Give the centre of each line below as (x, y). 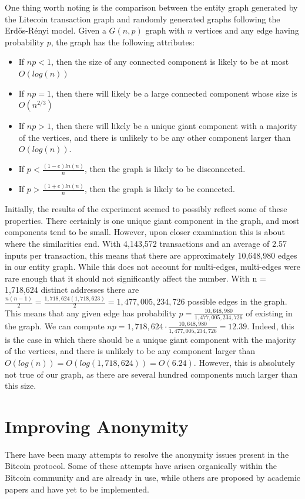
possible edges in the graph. (237, 301)
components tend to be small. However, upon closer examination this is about (145, 232)
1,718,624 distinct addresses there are (72, 290)
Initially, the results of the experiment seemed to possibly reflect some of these (146, 209)
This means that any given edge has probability (91, 313)
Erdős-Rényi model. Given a (56, 30)
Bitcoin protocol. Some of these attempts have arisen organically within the (141, 466)
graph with (165, 30)
